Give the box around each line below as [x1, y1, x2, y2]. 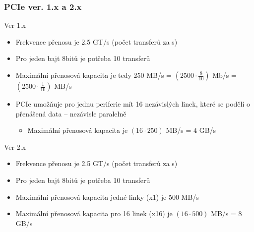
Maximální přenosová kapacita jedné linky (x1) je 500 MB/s [15, 191, 199, 202]
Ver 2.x [4, 141, 26, 152]
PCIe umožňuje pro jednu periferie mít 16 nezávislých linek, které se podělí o [15, 99, 251, 109]
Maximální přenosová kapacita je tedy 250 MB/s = [15, 70, 172, 80]
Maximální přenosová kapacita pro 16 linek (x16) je [15, 208, 173, 219]
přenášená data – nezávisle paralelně [15, 108, 127, 118]
